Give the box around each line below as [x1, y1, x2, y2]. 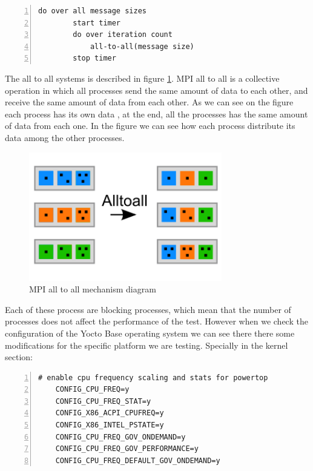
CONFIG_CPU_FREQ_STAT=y [55, 397, 151, 406]
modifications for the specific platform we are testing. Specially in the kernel [5, 338, 288, 351]
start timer [73, 18, 121, 27]
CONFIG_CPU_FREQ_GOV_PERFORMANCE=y [55, 444, 199, 453]
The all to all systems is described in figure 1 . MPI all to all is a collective [5, 71, 280, 84]
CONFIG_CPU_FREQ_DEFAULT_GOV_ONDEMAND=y [55, 456, 220, 465]
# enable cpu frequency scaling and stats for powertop [38, 373, 268, 382]
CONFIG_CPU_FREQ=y [55, 385, 130, 394]
